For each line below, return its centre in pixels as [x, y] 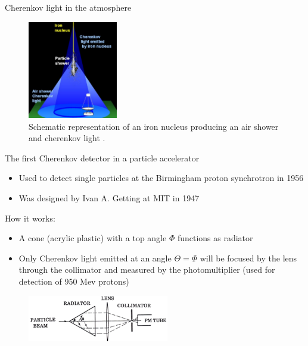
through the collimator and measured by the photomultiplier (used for [147, 269]
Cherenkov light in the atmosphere [68, 7]
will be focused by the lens [248, 258]
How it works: [30, 218]
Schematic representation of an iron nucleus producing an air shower [154, 126]
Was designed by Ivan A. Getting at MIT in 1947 [109, 197]
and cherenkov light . [67, 138]
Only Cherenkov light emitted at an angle [95, 258]
